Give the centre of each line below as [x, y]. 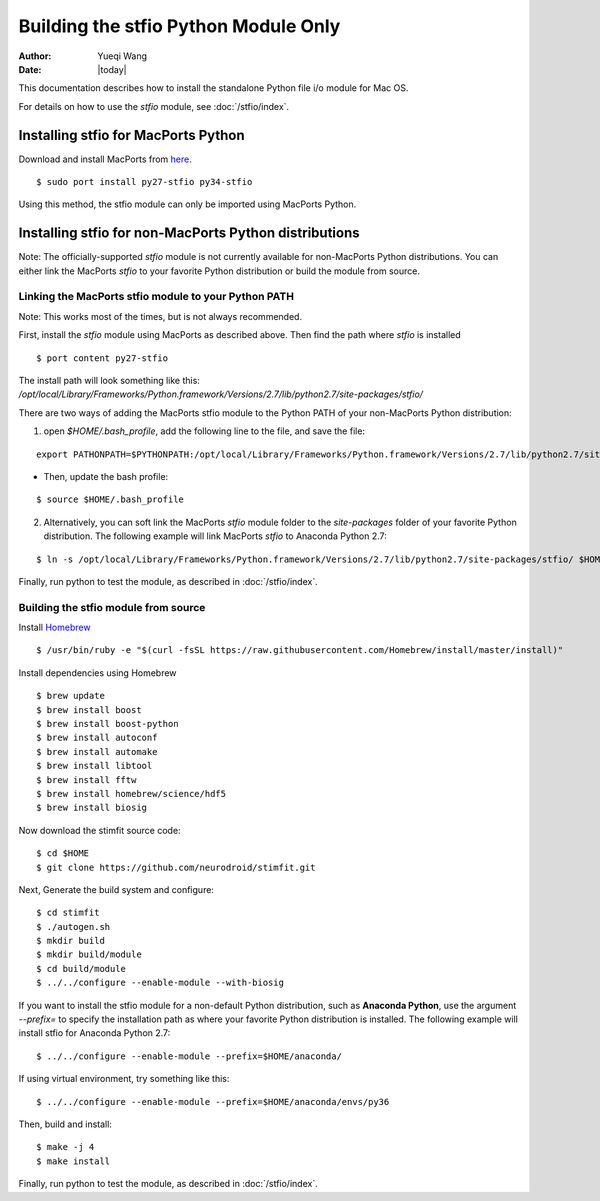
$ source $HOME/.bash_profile [110, 499]
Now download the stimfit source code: [99, 830]
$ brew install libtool [94, 766]
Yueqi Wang [122, 56]
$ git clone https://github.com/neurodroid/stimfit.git [176, 867]
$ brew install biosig [92, 808]
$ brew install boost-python [107, 724]
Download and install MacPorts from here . [105, 159]
